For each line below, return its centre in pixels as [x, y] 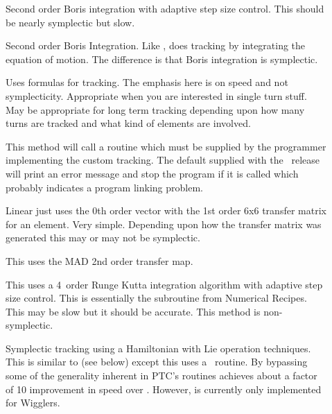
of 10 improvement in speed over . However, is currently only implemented [164, 389]
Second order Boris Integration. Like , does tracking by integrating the [156, 45]
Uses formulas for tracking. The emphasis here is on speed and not [147, 82]
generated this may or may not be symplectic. [103, 238]
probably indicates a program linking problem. [104, 187]
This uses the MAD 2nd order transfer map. [99, 260]
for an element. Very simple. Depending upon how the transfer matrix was [164, 224]
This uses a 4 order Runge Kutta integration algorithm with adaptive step [164, 284]
